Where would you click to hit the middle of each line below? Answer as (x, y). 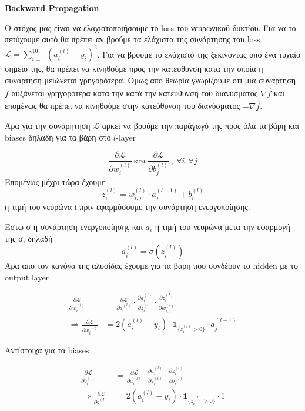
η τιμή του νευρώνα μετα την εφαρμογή (222, 227)
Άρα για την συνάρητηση (48, 126)
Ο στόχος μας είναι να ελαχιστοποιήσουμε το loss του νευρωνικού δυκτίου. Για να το (150, 27)
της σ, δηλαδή (29, 238)
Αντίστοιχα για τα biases (47, 350)
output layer (27, 277)
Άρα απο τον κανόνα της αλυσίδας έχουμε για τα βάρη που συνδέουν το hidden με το (151, 265)
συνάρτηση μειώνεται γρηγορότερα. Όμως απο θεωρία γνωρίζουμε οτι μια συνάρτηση (150, 80)
